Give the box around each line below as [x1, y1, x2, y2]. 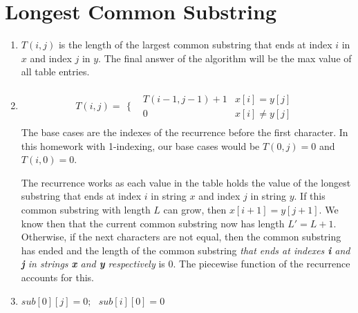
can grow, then [163, 202, 227, 216]
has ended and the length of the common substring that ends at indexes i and [21, 243, 350, 257]
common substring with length [21, 202, 151, 216]
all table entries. [21, 64, 90, 79]
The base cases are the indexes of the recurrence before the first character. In [21, 125, 348, 140]
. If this [294, 189, 326, 203]
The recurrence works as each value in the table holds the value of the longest [21, 175, 351, 189]
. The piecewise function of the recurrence [173, 256, 350, 271]
